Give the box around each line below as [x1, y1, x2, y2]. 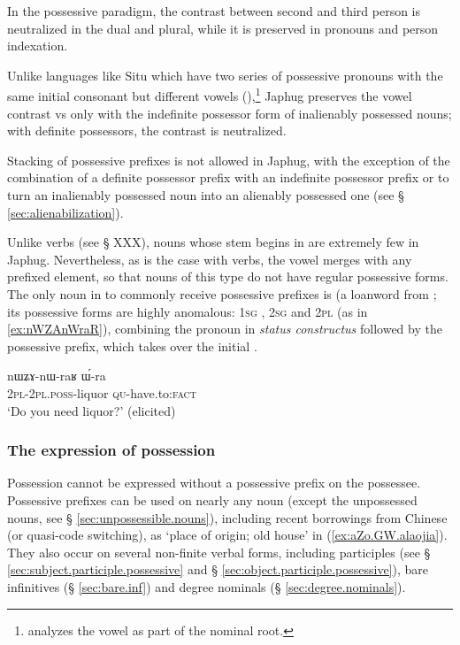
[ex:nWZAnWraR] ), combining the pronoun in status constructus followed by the [7, 319, 442, 338]
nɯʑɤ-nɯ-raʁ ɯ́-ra [7, 366, 106, 385]
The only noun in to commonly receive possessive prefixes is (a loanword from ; [7, 284, 437, 303]
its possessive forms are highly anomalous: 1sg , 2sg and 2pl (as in [7, 302, 368, 320]
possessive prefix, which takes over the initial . [7, 336, 257, 355]
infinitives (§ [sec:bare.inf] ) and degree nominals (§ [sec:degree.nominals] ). [7, 577, 406, 595]
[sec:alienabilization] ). [7, 203, 124, 221]
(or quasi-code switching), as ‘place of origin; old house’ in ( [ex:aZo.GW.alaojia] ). [7, 526, 448, 544]
